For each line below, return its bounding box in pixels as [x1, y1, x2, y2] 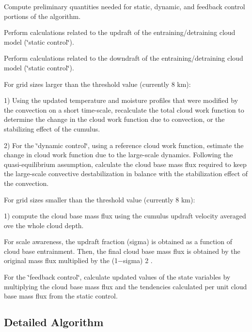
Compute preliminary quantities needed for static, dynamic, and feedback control [4, 1, 245, 11]
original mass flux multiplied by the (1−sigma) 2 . [4, 255, 153, 266]
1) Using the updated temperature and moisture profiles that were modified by [4, 95, 238, 105]
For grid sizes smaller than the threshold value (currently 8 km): [4, 194, 195, 204]
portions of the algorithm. [4, 11, 81, 21]
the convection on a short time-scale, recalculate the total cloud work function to [4, 104, 244, 115]
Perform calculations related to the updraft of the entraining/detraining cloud [4, 27, 236, 37]
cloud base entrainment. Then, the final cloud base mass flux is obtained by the [4, 246, 240, 256]
